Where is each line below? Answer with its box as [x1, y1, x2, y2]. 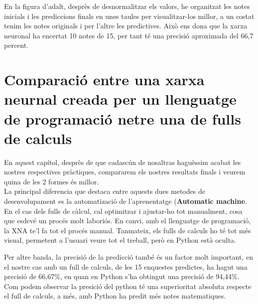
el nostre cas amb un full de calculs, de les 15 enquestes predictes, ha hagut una [4, 261, 248, 272]
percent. [4, 40, 29, 50]
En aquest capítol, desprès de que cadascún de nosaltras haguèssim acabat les [4, 156, 241, 167]
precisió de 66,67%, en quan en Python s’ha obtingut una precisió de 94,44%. [4, 271, 240, 282]
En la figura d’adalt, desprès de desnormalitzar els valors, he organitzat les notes [4, 1, 250, 11]
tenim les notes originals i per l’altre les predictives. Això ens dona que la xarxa [4, 20, 248, 31]
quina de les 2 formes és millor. [4, 176, 99, 186]
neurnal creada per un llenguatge [4, 89, 237, 109]
